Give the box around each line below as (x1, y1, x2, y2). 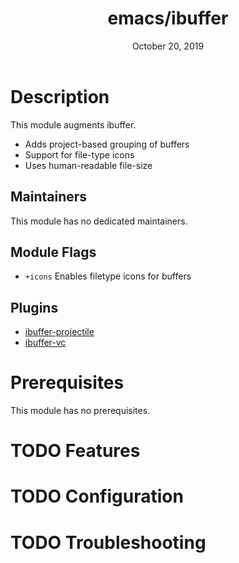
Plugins (10, 299, 59, 316)
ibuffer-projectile (24, 326, 95, 338)
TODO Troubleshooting (10, 531, 207, 554)
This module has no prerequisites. (10, 405, 151, 417)
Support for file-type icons (24, 148, 135, 161)
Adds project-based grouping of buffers (24, 138, 190, 150)
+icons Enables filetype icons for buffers (24, 270, 192, 282)
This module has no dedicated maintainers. (10, 215, 188, 227)
